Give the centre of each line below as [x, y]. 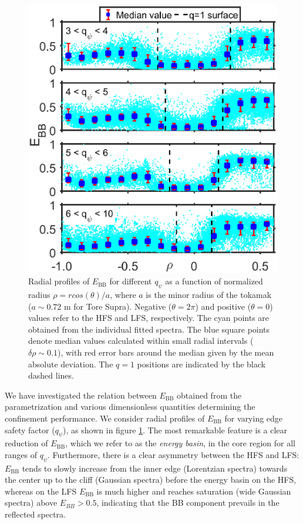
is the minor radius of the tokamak [209, 294]
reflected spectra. [35, 514]
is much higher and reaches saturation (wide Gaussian [194, 491]
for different [131, 281]
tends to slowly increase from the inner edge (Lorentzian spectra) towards [155, 468]
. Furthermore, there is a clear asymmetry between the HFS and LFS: [174, 454]
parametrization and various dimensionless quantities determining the [130, 407]
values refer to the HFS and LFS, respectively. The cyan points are [149, 318]
